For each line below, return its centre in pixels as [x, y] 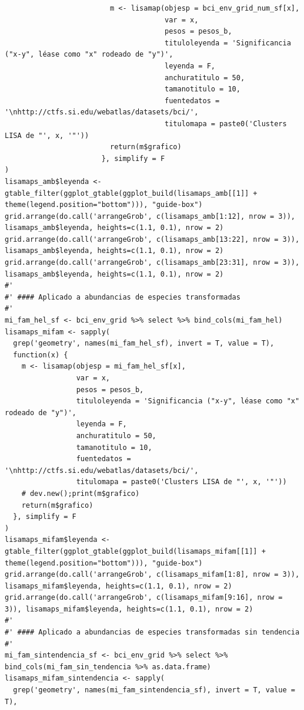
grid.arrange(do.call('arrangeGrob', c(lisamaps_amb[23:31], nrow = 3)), [152, 263]
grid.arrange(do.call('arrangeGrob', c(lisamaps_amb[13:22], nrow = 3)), [152, 239]
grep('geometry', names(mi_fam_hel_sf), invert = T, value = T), [144, 344]
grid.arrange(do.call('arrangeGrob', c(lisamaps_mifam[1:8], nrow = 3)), [152, 575]
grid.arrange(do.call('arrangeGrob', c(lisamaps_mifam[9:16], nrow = [144, 598]
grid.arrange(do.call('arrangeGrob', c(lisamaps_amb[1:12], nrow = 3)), [150, 216]
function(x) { [41, 355]
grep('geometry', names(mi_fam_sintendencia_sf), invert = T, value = [154, 690]
